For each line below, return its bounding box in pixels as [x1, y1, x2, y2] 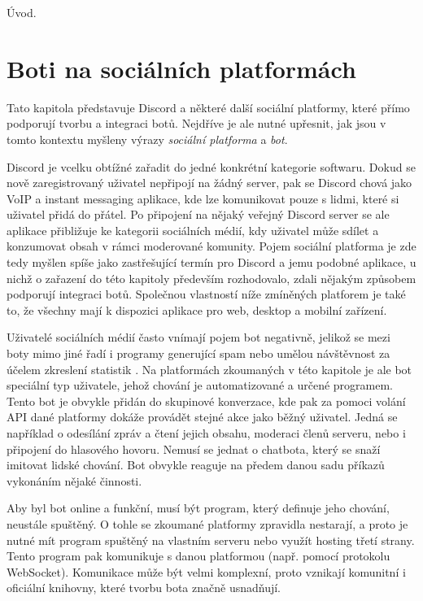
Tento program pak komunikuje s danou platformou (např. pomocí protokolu [7, 547, 390, 564]
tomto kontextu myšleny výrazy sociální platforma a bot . [7, 130, 288, 147]
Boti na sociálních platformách [7, 51, 356, 85]
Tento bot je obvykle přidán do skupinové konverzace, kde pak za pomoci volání [7, 392, 406, 409]
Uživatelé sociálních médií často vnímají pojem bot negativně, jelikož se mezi [7, 329, 390, 346]
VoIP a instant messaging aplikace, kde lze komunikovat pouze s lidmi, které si [7, 189, 399, 207]
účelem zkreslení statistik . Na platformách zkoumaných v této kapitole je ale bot [7, 360, 412, 377]
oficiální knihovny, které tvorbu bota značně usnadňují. [7, 579, 281, 596]
